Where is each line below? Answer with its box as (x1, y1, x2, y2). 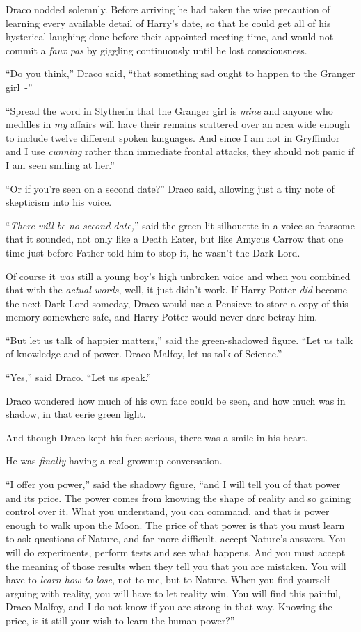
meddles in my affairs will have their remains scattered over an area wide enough (6, 117, 351, 131)
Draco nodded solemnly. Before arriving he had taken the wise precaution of (6, 2, 330, 16)
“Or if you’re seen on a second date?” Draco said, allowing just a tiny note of (6, 181, 335, 195)
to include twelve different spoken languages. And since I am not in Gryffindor (6, 130, 340, 145)
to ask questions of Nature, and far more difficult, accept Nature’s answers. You (6, 531, 346, 546)
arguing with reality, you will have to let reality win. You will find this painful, (6, 585, 342, 600)
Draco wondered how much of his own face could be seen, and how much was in (6, 393, 346, 407)
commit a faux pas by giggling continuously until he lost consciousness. (6, 42, 307, 57)
